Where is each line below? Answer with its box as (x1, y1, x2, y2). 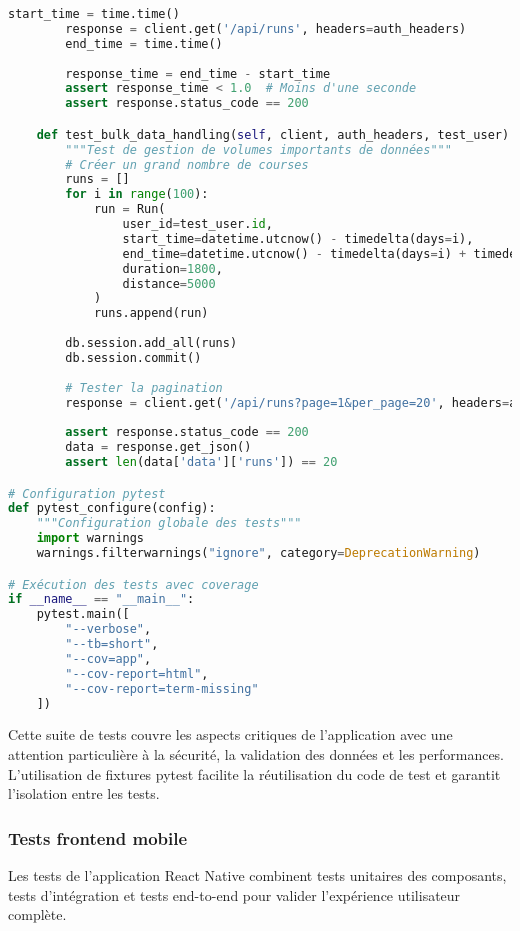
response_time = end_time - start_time (65, 66, 331, 81)
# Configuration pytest (8, 486, 166, 501)
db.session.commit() (65, 350, 202, 365)
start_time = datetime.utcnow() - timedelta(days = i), (122, 231, 474, 246)
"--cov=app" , (65, 651, 152, 666)
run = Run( (93, 202, 166, 217)
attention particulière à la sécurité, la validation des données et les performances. (8, 744, 505, 765)
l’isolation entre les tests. (8, 783, 160, 804)
